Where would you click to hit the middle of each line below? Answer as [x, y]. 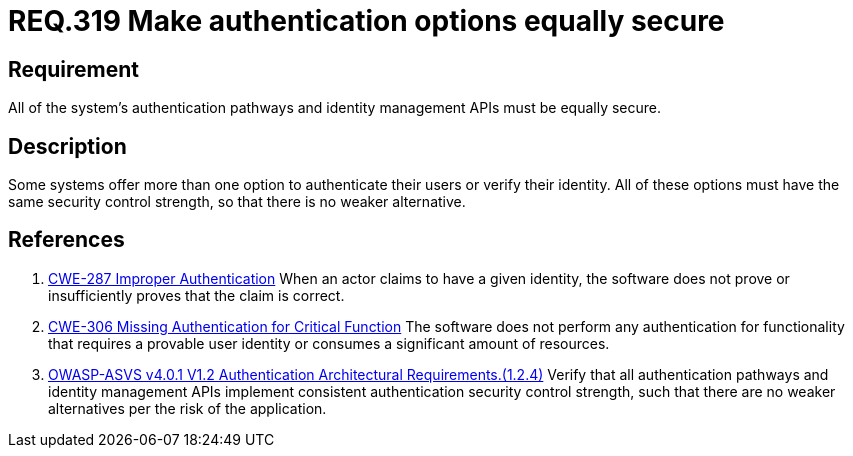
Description [67, 146]
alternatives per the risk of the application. [187, 408]
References [66, 240]
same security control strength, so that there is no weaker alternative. [237, 202]
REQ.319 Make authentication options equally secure [366, 21]
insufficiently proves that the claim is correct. [196, 295]
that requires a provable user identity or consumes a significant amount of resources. [329, 343]
